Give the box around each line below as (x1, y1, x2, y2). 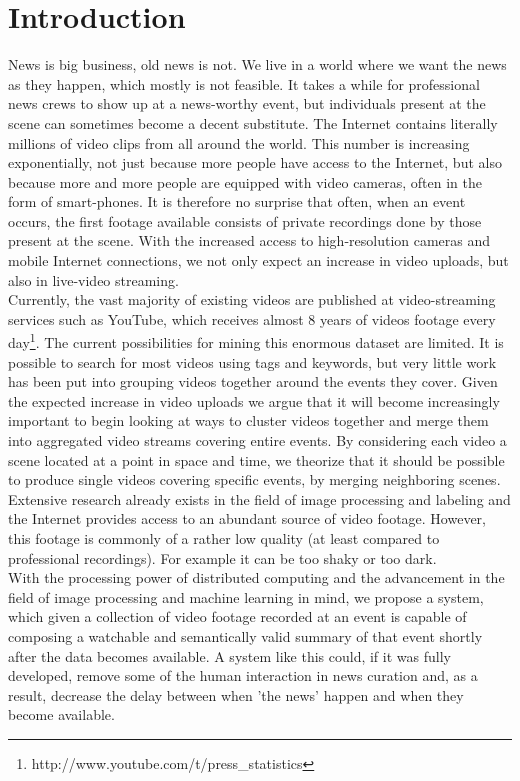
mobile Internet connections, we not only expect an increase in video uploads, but (8, 250, 509, 271)
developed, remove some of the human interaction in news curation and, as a (8, 665, 478, 686)
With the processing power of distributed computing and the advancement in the (8, 567, 505, 588)
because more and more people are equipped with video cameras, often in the (8, 171, 482, 192)
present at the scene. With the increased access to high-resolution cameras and (8, 230, 491, 251)
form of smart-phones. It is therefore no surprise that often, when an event (8, 191, 466, 212)
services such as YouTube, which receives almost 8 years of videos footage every (8, 308, 496, 329)
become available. (8, 704, 115, 725)
